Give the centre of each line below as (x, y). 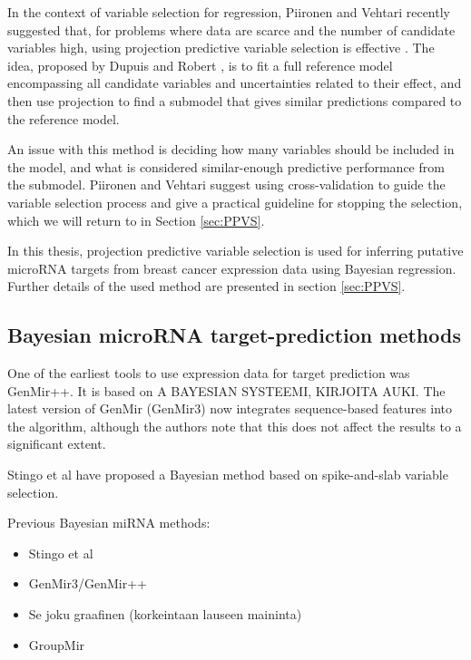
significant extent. (57, 444)
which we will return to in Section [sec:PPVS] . (136, 220)
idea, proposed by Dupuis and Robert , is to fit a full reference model (200, 65)
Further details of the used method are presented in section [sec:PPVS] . (206, 286)
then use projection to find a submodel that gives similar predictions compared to (235, 100)
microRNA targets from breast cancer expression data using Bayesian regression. (232, 268)
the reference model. (64, 118)
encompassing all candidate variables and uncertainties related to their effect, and (235, 83)
